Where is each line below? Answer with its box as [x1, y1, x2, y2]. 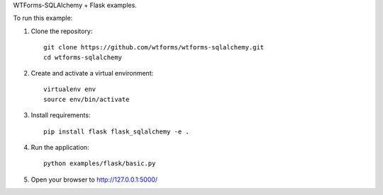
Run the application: [30, 143, 89, 151]
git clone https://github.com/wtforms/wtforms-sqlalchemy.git [43, 43, 265, 52]
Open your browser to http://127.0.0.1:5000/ [30, 175, 158, 184]
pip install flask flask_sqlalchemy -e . [43, 127, 189, 136]
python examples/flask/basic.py [43, 160, 156, 167]
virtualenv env [43, 85, 96, 93]
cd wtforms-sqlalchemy [43, 53, 123, 61]
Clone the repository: [30, 27, 93, 35]
